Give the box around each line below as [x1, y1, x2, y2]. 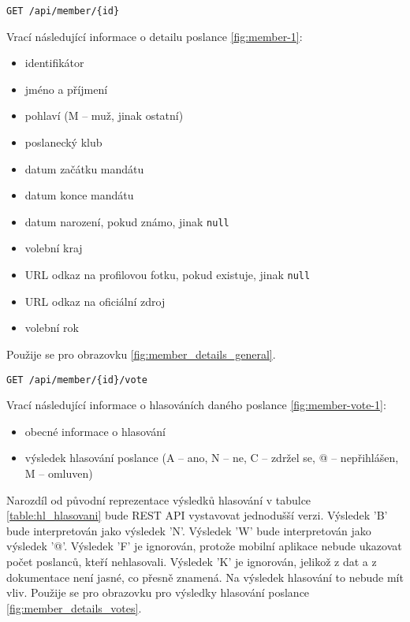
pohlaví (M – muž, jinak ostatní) [24, 107, 184, 124]
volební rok [24, 319, 79, 336]
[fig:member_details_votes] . [6, 599, 142, 616]
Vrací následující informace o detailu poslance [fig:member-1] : [6, 28, 303, 44]
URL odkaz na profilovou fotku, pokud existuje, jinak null [24, 266, 311, 283]
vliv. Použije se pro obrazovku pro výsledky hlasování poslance [6, 584, 310, 601]
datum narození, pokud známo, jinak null [24, 213, 229, 229]
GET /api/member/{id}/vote [6, 374, 147, 385]
